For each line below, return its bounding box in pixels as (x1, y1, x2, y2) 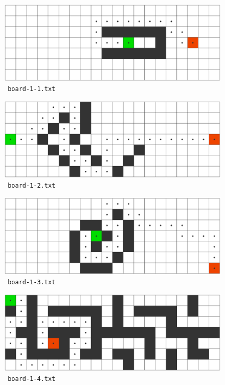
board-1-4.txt (8, 375, 56, 383)
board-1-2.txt (8, 182, 56, 190)
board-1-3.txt (8, 279, 56, 286)
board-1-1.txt (8, 85, 56, 93)
